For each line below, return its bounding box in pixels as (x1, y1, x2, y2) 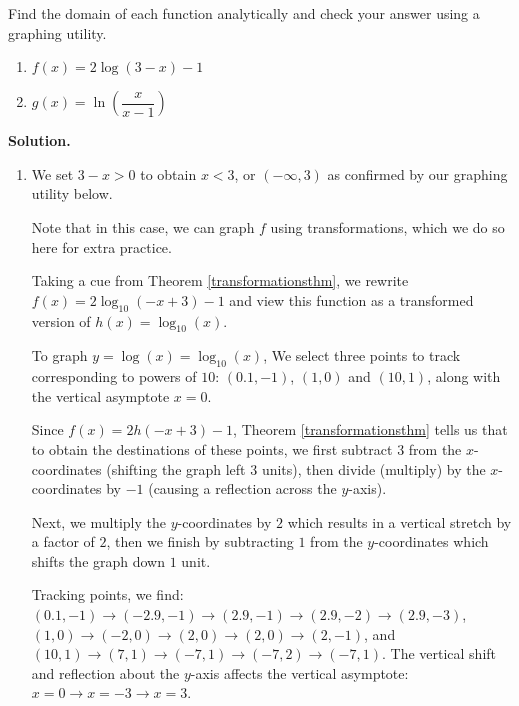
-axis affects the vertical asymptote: (190, 662, 409, 683)
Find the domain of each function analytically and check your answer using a (8, 3, 480, 23)
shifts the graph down (31, 550, 166, 571)
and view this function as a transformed (229, 289, 474, 310)
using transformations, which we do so (270, 216, 505, 237)
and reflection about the (31, 662, 180, 683)
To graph (31, 345, 88, 366)
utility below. (31, 183, 113, 204)
